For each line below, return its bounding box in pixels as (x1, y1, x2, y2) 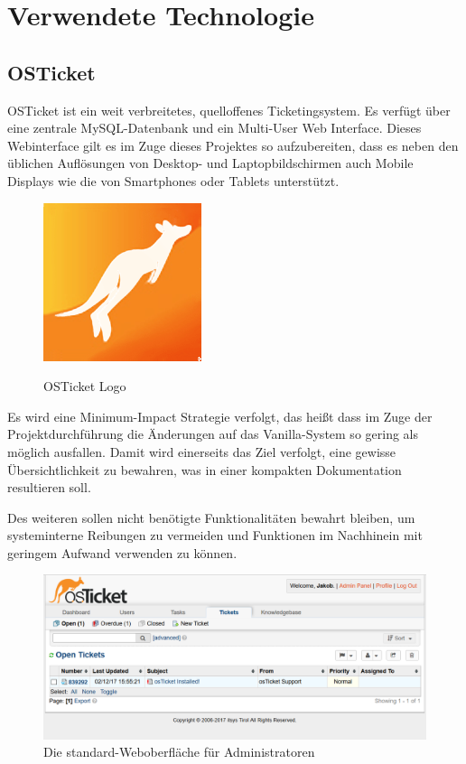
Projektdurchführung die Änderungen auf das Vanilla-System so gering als (7, 424, 418, 443)
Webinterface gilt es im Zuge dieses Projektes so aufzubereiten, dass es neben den (7, 135, 459, 154)
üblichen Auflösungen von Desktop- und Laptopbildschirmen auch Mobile (7, 154, 414, 172)
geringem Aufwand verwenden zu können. (7, 543, 238, 562)
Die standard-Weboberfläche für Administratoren (43, 742, 315, 761)
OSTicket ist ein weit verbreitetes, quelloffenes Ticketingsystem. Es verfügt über (7, 100, 451, 119)
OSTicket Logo (43, 377, 126, 396)
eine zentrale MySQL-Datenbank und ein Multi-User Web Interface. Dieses (7, 118, 422, 137)
